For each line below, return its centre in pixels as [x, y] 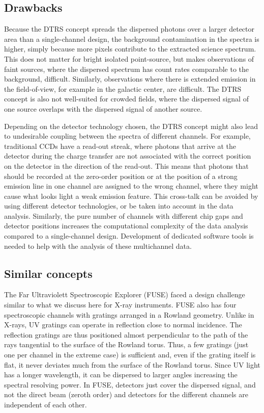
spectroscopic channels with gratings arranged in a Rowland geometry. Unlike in [129, 314]
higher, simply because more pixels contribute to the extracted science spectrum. [130, 49]
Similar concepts [48, 273]
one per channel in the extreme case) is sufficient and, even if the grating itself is [130, 355]
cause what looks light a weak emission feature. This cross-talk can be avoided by [131, 196]
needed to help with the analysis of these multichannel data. [98, 246]
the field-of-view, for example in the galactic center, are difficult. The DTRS [123, 88]
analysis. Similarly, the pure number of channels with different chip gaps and [124, 215]
